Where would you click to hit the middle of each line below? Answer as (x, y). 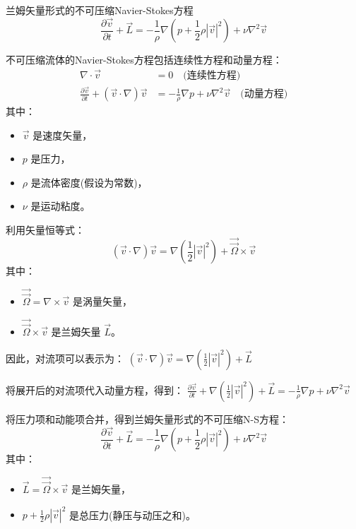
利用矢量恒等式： (45, 230)
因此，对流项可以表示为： (65, 358)
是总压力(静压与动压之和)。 (132, 515)
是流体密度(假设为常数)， (89, 182)
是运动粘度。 (60, 206)
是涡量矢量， (102, 301)
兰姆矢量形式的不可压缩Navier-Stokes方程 (100, 10)
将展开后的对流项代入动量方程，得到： (95, 390)
